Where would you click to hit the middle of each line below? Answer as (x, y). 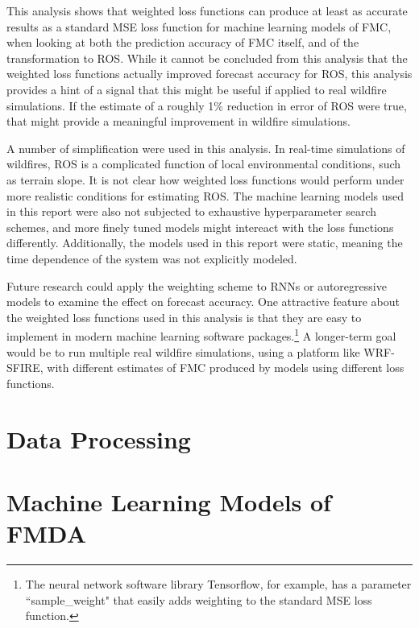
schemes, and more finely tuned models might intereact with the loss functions (200, 227)
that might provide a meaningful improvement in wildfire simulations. (178, 121)
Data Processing (99, 438)
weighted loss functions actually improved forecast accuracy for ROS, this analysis (209, 74)
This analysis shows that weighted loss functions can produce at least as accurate (207, 10)
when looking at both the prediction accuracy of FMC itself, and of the (183, 42)
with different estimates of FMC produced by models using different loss (226, 368)
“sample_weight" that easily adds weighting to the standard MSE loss (199, 599)
